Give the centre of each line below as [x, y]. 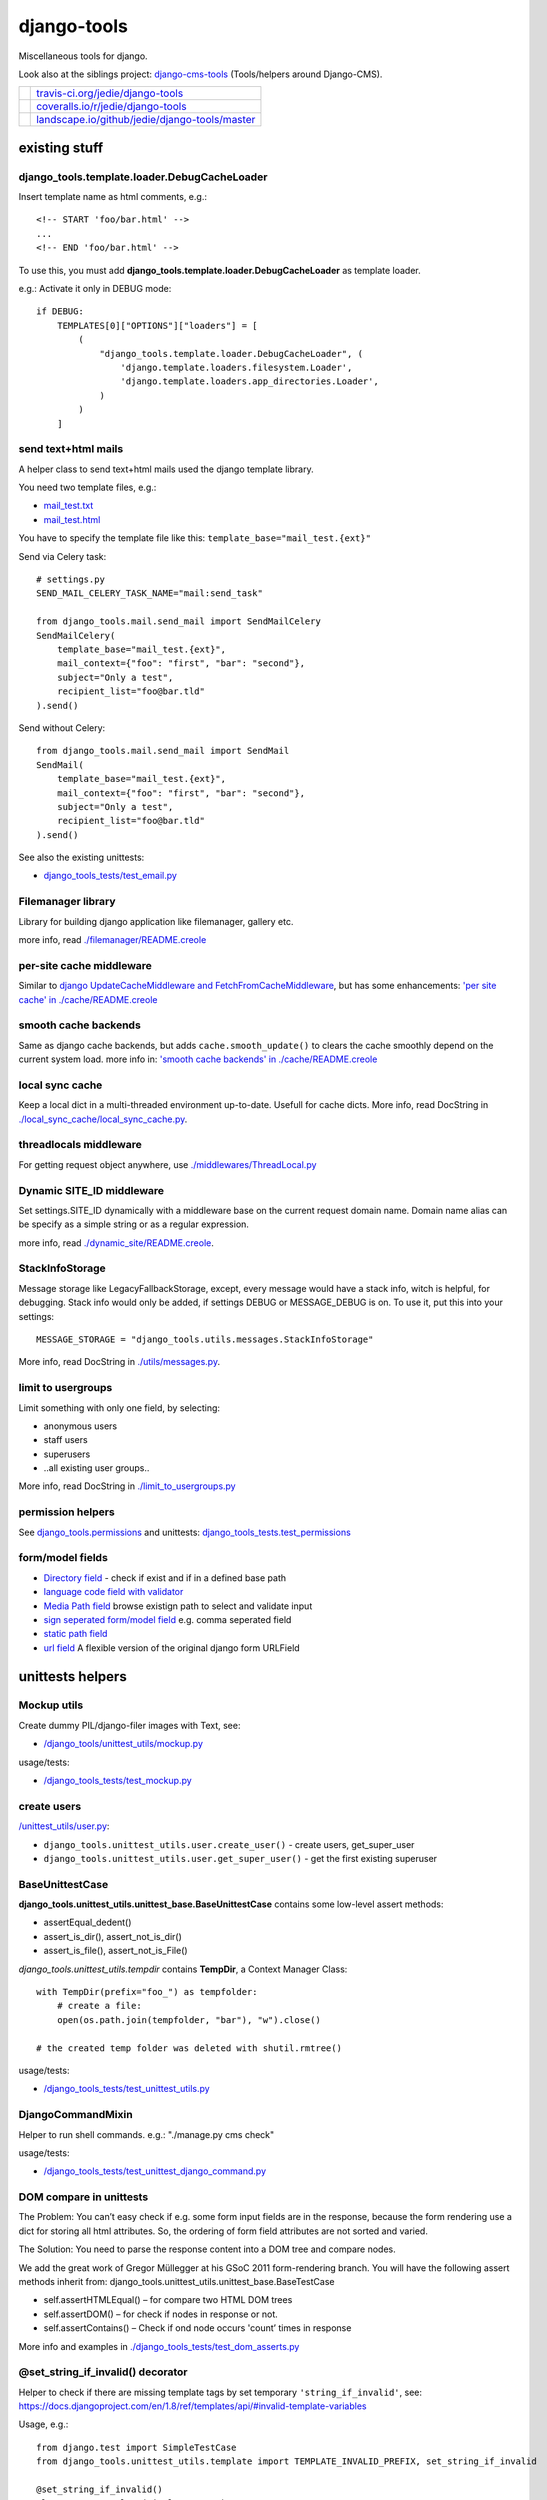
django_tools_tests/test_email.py [110, 876]
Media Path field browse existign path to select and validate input [178, 1606]
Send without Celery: [62, 727]
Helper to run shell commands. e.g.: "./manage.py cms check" [146, 2134]
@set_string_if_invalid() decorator [103, 2372]
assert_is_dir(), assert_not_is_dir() [112, 1936]
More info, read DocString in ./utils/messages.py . [119, 1362]
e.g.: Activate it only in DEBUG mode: [95, 289]
